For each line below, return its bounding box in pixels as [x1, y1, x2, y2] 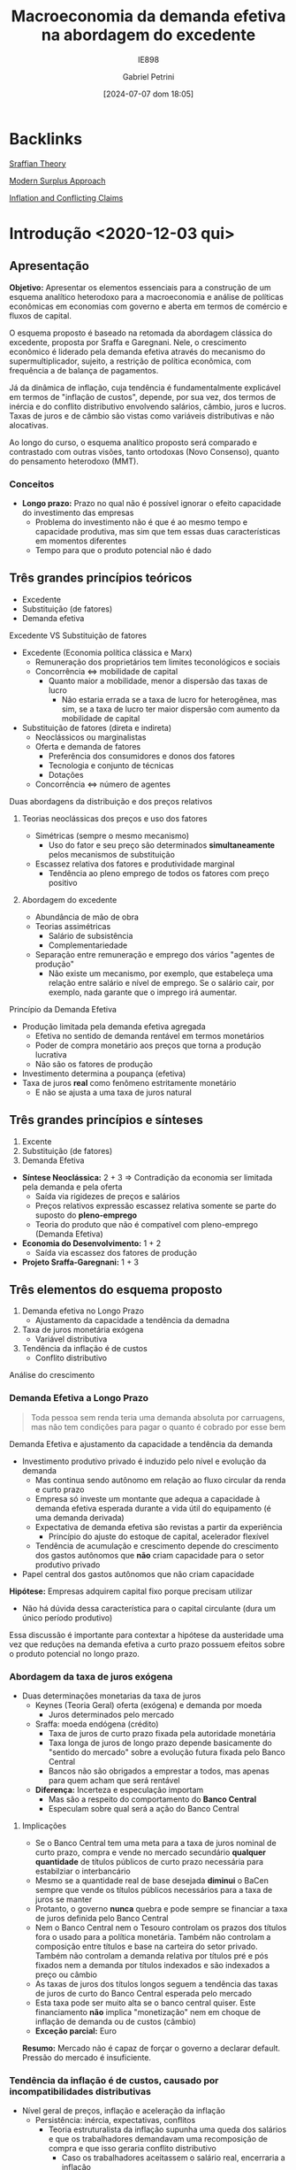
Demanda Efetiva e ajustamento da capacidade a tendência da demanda [9, 1438, 274, 1449]
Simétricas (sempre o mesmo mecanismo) [34, 830, 190, 841]
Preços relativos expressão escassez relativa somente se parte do [34, 1200, 277, 1211]
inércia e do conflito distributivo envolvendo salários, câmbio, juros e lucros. [9, 401, 287, 412]
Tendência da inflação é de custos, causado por [9, 2074, 219, 2086]
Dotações [48, 769, 84, 780]
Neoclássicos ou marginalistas [34, 732, 147, 743]
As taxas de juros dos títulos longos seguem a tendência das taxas [34, 1979, 278, 1989]
